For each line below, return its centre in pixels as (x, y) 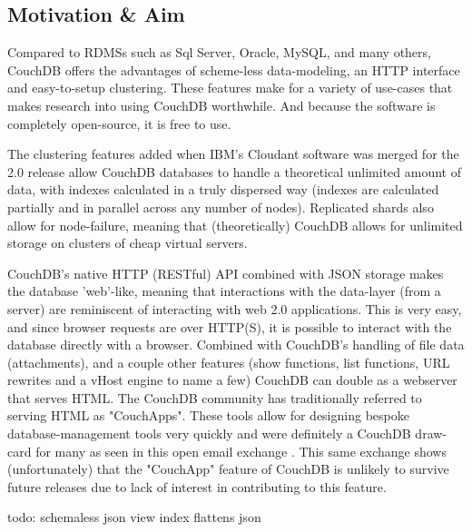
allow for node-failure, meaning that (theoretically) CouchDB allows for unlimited (235, 225)
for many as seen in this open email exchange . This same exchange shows (241, 451)
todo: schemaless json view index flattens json (134, 517)
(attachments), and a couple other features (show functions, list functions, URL (229, 362)
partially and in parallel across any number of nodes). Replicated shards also (221, 207)
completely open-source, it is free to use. (119, 123)
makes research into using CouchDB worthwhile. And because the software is (221, 105)
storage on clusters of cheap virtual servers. (128, 243)
